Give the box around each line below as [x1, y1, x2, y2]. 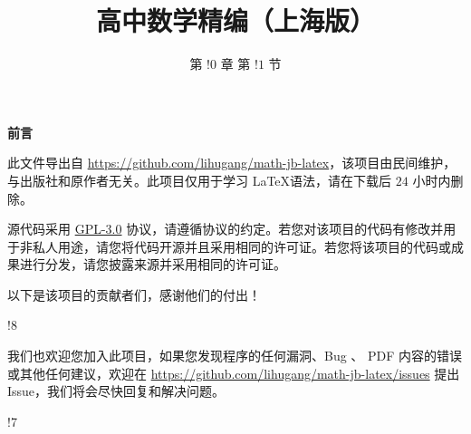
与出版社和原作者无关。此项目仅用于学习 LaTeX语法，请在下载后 [7, 170, 392, 189]
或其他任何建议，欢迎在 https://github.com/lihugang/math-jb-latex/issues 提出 [7, 363, 460, 382]
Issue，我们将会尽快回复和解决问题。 [7, 381, 226, 400]
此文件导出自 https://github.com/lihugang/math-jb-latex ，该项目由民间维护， [7, 153, 457, 172]
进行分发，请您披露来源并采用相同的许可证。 [19, 255, 286, 274]
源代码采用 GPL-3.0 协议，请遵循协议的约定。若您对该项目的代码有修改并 [7, 219, 444, 238]
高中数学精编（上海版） [95, 2, 375, 39]
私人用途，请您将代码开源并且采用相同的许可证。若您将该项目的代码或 [32, 236, 451, 256]
